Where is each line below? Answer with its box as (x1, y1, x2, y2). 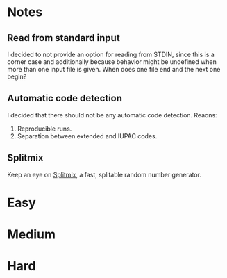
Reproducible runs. (17, 124, 72, 133)
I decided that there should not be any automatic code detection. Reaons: (7, 111, 217, 119)
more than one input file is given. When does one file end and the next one (7, 65, 221, 73)
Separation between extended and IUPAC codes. (17, 131, 158, 140)
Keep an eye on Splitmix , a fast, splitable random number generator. (7, 170, 201, 179)
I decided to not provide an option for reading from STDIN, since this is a (7, 50, 215, 58)
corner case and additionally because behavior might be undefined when (7, 58, 217, 66)
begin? (7, 72, 27, 81)
